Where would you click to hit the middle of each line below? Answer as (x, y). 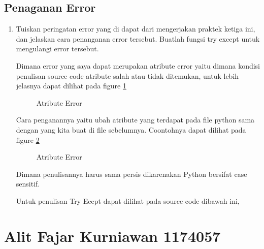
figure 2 (28, 139)
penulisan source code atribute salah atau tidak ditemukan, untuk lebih (127, 75)
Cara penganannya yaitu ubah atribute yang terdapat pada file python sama (135, 120)
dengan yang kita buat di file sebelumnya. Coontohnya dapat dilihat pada (131, 129)
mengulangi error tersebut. (57, 49)
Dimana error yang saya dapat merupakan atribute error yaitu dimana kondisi (138, 65)
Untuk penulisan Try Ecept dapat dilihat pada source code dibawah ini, (128, 200)
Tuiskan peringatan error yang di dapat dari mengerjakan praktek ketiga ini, (136, 29)
